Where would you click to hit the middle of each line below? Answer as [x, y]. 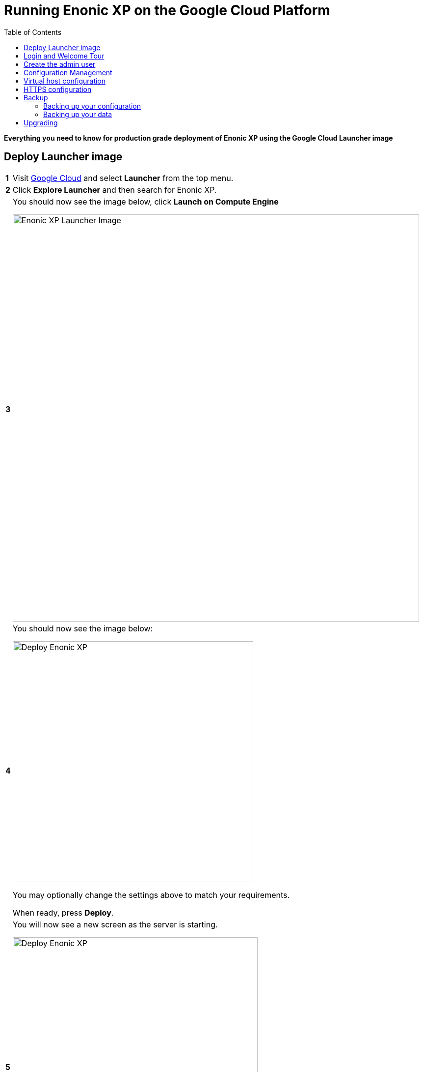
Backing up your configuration [92, 106]
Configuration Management [68, 72]
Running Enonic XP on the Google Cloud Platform [167, 10]
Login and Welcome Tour [64, 56]
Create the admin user [60, 64]
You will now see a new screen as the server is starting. [115, 924]
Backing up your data [78, 114]
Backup [36, 97]
